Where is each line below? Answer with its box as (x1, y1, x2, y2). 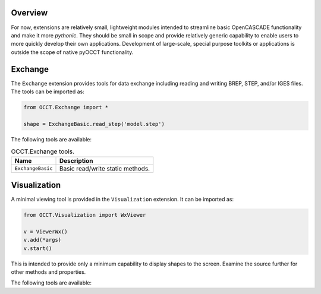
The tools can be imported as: (11, 88, 84, 95)
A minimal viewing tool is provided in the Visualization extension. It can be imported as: (11, 196, 234, 203)
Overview (11, 8, 48, 18)
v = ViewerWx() (23, 228, 68, 235)
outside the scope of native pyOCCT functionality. (11, 48, 134, 56)
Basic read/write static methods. (59, 164, 150, 172)
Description (59, 156, 93, 165)
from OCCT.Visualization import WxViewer (23, 211, 146, 218)
